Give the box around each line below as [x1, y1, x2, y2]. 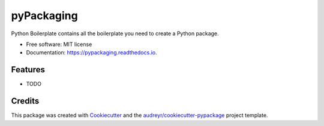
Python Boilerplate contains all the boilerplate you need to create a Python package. [11, 30, 219, 37]
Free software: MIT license [26, 41, 92, 48]
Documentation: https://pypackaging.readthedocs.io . [26, 49, 157, 56]
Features [11, 64, 45, 75]
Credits [11, 96, 40, 106]
